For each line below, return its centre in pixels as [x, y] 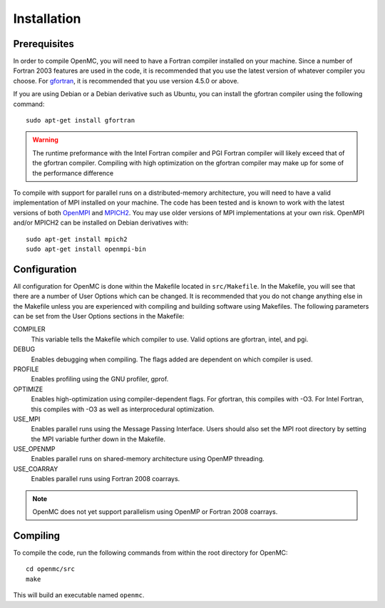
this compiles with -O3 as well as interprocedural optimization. [123, 409]
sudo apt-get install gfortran [81, 120]
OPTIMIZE [28, 389]
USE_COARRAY [36, 469]
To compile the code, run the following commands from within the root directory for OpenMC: [150, 552]
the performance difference [73, 173]
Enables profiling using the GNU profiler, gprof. [100, 379]
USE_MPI [27, 419]
